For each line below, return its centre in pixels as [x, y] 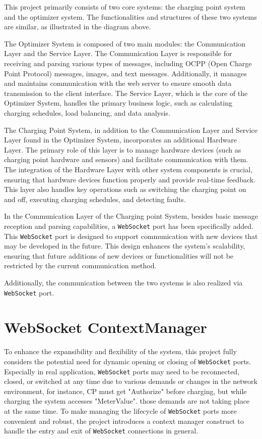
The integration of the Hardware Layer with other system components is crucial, [128, 169]
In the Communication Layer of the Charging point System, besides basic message [131, 216]
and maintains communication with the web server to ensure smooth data [118, 83]
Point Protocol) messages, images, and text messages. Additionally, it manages [125, 73]
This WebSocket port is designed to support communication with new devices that [131, 236]
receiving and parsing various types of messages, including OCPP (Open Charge [128, 63]
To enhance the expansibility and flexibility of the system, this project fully [120, 351]
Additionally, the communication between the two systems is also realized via [123, 282]
